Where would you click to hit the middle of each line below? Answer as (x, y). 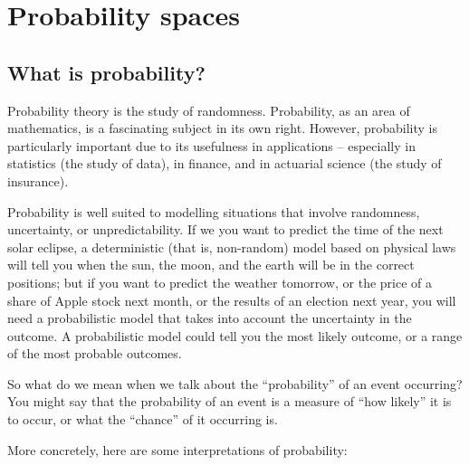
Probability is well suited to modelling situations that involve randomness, (214, 211)
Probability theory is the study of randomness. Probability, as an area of (209, 110)
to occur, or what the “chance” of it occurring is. (143, 419)
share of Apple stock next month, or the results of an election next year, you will (232, 300)
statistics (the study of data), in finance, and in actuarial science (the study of (225, 163)
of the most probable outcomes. (95, 353)
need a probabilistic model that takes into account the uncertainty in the (210, 318)
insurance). (38, 180)
